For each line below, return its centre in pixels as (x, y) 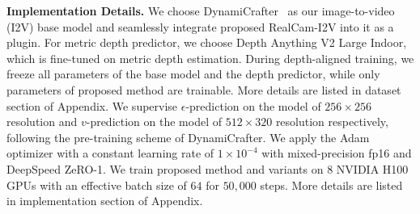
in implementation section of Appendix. (105, 201)
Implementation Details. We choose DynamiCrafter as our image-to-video (201, 10)
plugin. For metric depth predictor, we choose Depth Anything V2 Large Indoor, (207, 42)
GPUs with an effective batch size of (97, 185)
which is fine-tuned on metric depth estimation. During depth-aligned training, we (210, 58)
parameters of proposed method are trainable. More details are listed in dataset (204, 89)
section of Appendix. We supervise (92, 105)
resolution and (42, 122)
